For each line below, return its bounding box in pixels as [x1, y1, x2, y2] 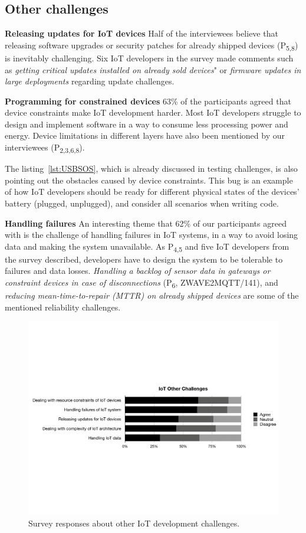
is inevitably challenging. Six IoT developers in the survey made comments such [5, 51, 294, 64]
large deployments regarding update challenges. [5, 75, 175, 87]
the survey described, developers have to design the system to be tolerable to [5, 253, 283, 265]
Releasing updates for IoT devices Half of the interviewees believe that [5, 27, 278, 40]
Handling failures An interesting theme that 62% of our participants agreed [5, 217, 287, 229]
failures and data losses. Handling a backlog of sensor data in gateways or [5, 264, 271, 277]
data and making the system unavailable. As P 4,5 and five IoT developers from [5, 240, 289, 254]
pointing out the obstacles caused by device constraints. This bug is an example [5, 174, 293, 186]
